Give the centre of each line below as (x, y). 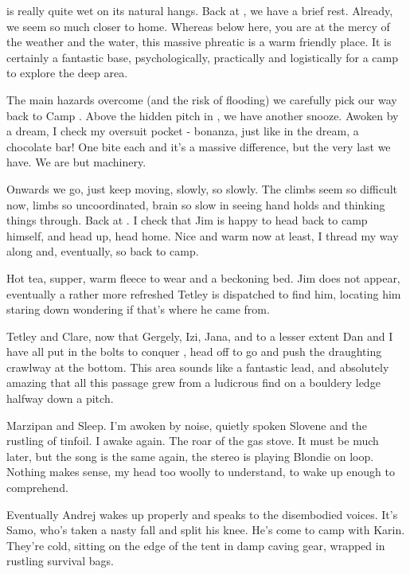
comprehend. (37, 488)
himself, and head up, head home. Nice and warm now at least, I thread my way (203, 235)
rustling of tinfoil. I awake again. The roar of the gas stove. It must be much (193, 441)
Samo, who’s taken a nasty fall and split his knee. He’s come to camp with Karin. (206, 530)
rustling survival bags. (60, 561)
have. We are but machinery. (76, 162)
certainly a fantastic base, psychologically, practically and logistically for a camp (202, 57)
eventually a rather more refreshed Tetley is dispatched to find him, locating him (204, 293)
